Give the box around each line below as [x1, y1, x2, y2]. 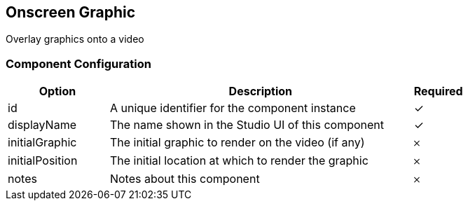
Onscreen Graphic [6, 4, 136, 21]
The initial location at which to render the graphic [109, 153, 369, 168]
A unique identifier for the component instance [109, 101, 356, 116]
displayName [8, 118, 76, 132]
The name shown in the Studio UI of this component [109, 118, 384, 132]
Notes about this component [109, 172, 260, 186]
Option [39, 84, 76, 99]
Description [228, 84, 293, 99]
